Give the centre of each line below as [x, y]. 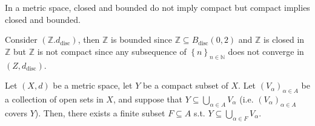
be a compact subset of [185, 85]
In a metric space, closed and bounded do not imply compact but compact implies [157, 7]
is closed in [284, 39]
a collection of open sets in [54, 99]
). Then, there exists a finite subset [100, 112]
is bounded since [141, 39]
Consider [21, 39]
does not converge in [266, 51]
